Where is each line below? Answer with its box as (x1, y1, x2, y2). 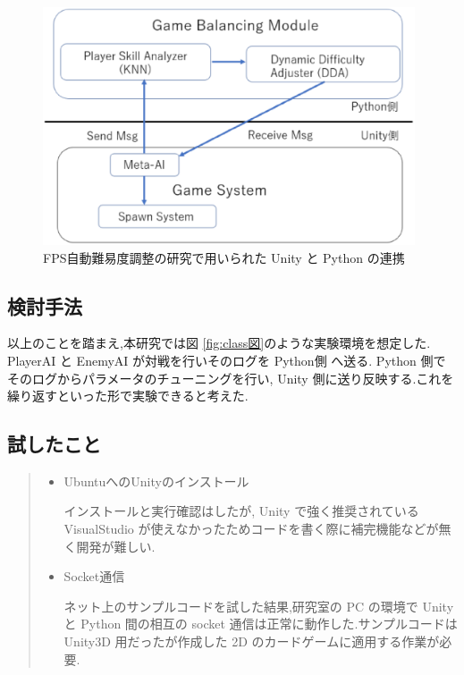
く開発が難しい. (63, 536, 156, 555)
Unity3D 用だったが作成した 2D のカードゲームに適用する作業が (63, 632, 440, 651)
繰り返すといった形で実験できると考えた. (7, 386, 249, 405)
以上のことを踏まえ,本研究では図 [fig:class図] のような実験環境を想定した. (7, 333, 431, 352)
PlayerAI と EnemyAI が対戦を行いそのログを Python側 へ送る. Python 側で (7, 350, 446, 369)
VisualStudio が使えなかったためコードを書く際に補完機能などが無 (63, 519, 451, 538)
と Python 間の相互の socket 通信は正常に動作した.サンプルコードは (63, 614, 458, 633)
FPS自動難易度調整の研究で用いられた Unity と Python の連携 (43, 248, 405, 266)
